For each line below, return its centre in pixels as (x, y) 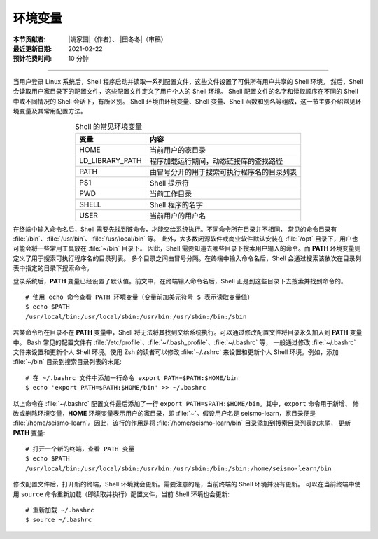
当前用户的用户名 (178, 216)
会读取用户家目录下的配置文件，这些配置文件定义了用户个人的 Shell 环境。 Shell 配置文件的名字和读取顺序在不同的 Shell (185, 92)
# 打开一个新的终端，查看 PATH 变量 (80, 449)
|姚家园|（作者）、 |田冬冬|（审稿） (118, 39)
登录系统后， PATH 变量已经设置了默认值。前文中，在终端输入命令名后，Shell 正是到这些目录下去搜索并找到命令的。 (180, 281)
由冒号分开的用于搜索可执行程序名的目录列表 (223, 171)
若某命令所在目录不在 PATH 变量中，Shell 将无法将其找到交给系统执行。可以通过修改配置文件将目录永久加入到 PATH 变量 (188, 332)
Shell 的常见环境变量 (108, 127)
